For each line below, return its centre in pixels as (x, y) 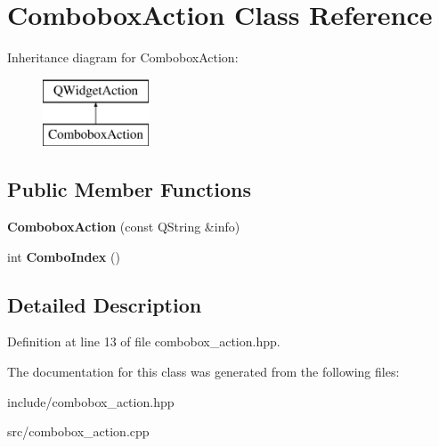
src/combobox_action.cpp (78, 431)
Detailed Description (105, 304)
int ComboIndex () (64, 256)
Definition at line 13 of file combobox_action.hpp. (144, 341)
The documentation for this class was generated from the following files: (203, 372)
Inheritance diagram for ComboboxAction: (123, 57)
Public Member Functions (129, 189)
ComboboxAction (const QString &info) (124, 227)
